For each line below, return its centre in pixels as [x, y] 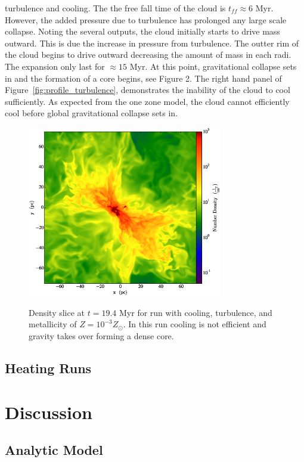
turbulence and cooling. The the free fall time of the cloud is [115, 8]
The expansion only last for [55, 66]
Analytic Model [54, 450]
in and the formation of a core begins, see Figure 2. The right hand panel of [143, 78]
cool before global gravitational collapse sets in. [91, 113]
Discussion [49, 412]
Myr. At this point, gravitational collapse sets [213, 66]
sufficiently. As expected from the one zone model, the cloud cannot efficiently [147, 101]
